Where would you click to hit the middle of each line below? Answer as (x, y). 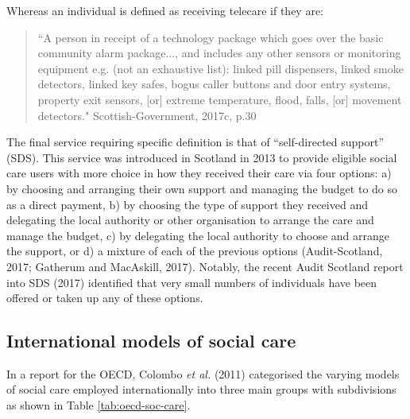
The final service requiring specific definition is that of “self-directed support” (195, 142)
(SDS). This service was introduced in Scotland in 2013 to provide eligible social (202, 157)
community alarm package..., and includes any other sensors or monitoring (219, 53)
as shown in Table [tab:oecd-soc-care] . (99, 405)
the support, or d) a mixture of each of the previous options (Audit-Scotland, (195, 251)
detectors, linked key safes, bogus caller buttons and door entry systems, (214, 84)
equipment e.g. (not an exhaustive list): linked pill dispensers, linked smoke (220, 68)
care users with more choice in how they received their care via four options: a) (199, 173)
